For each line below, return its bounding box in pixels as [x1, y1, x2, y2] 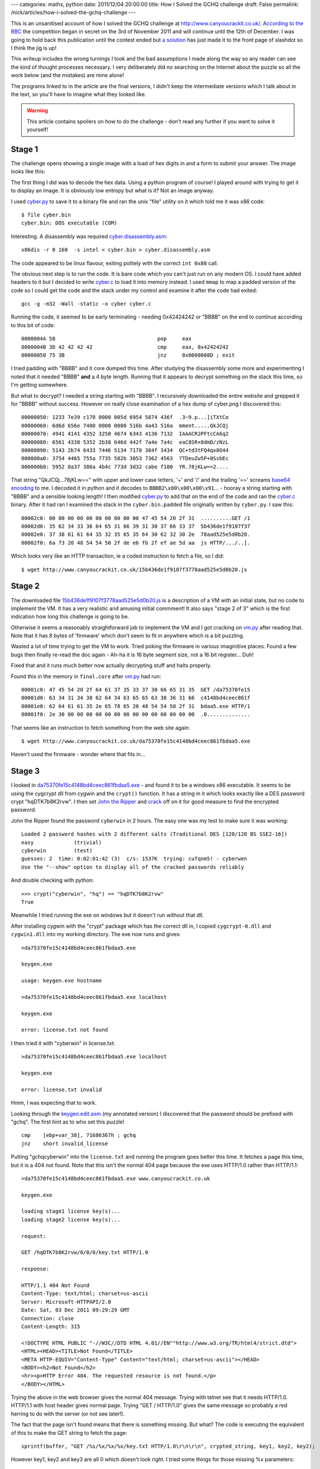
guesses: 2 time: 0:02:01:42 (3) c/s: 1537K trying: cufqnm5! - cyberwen [21, 856, 248, 862]
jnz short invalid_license [21, 1140, 109, 1147]
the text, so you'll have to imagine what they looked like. [11, 90, 147, 98]
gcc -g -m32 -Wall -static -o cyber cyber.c [21, 300, 152, 307]
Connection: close [21, 1315, 75, 1322]
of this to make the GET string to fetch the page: [11, 1429, 127, 1436]
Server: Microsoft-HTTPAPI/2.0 [21, 1299, 112, 1305]
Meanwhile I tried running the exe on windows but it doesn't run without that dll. [11, 911, 204, 919]
